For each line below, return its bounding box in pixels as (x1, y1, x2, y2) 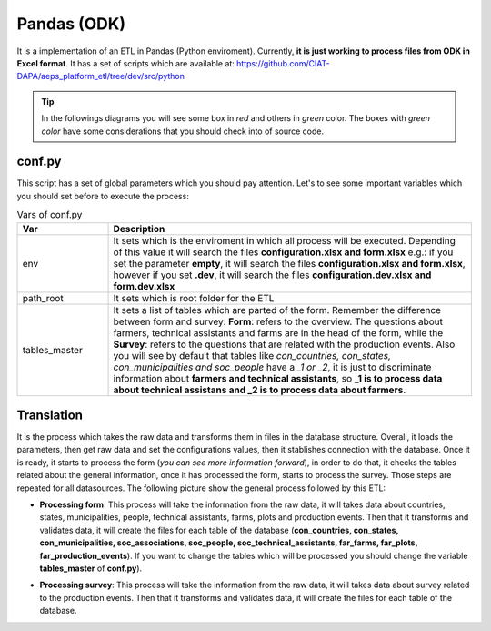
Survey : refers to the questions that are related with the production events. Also (113, 338, 456, 351)
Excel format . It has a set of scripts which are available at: (16, 57, 235, 68)
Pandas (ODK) (16, 14, 126, 34)
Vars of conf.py (16, 209, 83, 221)
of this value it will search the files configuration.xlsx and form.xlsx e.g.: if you (113, 246, 454, 259)
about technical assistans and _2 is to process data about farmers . (113, 383, 406, 396)
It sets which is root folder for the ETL (113, 291, 275, 304)
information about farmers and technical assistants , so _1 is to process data (113, 371, 443, 384)
